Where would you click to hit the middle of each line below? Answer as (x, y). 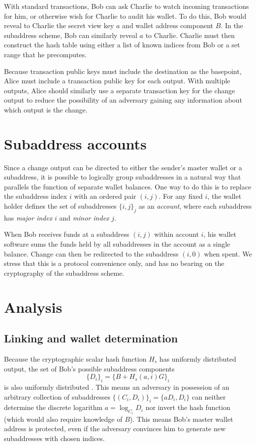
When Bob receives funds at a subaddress (67, 234)
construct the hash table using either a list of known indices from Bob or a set (122, 45)
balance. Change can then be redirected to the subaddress (91, 253)
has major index (28, 217)
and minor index (84, 217)
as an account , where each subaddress (195, 206)
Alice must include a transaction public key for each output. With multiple (117, 81)
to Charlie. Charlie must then (190, 35)
